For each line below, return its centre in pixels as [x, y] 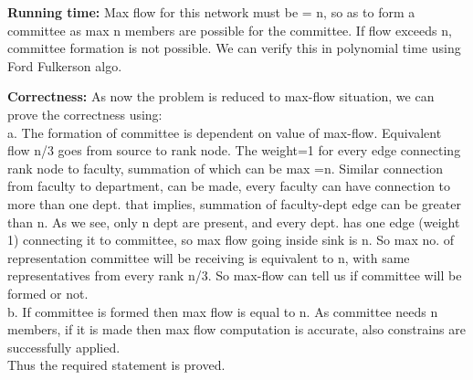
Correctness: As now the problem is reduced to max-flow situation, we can [221, 96]
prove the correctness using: [85, 114]
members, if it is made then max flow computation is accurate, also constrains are [236, 329]
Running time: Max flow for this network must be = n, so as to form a [211, 12]
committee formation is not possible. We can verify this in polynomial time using [234, 48]
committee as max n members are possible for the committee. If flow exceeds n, [230, 30]
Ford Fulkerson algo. [65, 65]
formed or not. [48, 293]
